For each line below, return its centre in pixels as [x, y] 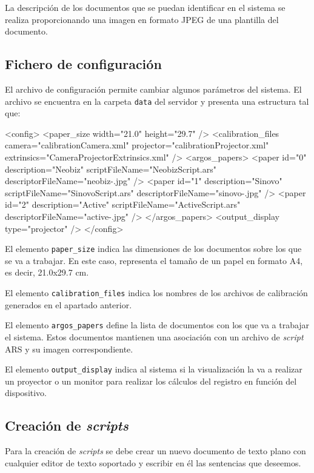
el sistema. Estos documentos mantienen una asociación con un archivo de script [154, 336]
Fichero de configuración [83, 64]
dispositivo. [26, 393]
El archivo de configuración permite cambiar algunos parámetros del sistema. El [153, 89]
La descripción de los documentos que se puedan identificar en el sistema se [145, 7]
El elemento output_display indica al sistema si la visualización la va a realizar [154, 369]
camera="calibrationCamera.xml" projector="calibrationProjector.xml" [137, 145]
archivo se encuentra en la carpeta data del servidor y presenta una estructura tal [157, 101]
